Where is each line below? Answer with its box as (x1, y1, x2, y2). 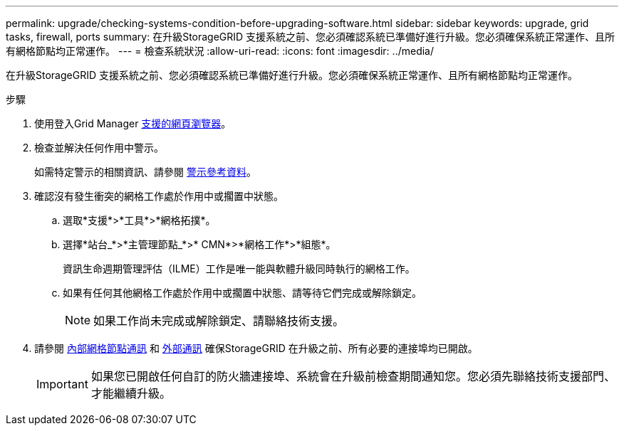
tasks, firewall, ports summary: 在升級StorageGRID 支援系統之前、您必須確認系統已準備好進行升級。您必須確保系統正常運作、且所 (6, 31, 615, 43)
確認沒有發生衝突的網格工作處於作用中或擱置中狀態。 (34, 190, 284, 202)
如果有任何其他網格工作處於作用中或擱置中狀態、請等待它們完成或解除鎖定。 (63, 287, 422, 299)
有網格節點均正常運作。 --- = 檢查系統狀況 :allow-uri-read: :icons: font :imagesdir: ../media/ (6, 45, 435, 57)
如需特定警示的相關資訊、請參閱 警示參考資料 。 (34, 166, 256, 178)
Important (36, 377, 88, 391)
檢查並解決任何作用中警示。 (34, 142, 164, 154)
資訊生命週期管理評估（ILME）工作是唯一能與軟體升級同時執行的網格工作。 (63, 262, 415, 275)
